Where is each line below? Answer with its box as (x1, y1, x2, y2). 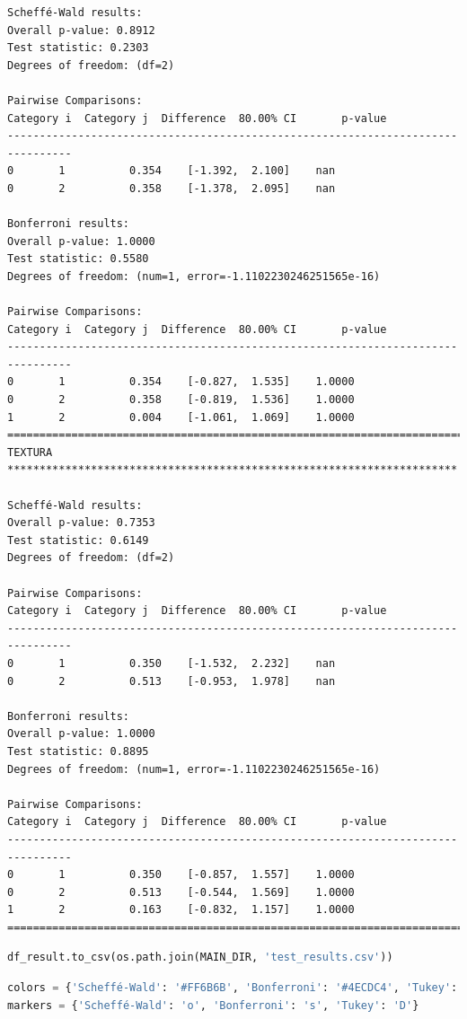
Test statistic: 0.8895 (7, 744, 149, 758)
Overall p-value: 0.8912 (7, 23, 155, 37)
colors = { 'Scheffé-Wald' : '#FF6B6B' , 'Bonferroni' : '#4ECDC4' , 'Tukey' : (7, 981, 458, 995)
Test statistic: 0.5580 (7, 252, 149, 266)
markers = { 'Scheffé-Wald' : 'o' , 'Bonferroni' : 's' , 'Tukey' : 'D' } (7, 998, 419, 1012)
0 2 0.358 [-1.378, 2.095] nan (7, 181, 336, 195)
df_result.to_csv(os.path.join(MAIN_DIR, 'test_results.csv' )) (7, 951, 393, 964)
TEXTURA (7, 445, 53, 459)
